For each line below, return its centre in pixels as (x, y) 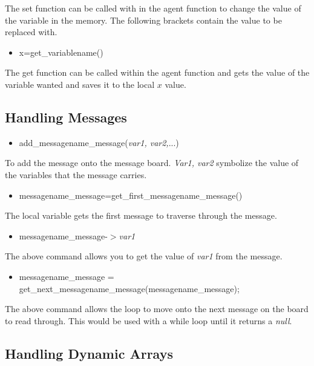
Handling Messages (66, 117)
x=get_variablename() (61, 52)
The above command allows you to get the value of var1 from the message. (144, 256)
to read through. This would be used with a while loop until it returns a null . (149, 320)
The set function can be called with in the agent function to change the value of (153, 8)
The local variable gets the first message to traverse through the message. (141, 215)
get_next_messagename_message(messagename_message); (129, 288)
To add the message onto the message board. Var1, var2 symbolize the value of (152, 163)
